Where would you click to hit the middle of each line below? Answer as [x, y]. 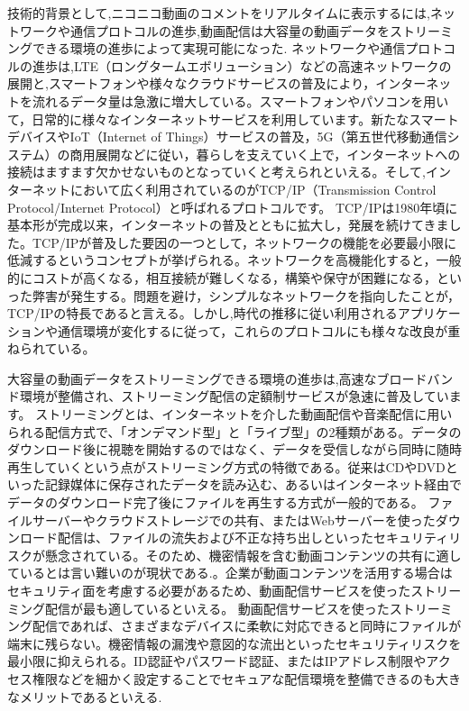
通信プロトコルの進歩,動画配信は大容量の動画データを [230, 30]
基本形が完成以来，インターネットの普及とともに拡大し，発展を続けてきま [228, 225]
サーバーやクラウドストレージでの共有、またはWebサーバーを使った [234, 520]
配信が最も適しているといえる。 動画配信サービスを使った [217, 608]
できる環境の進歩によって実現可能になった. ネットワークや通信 [219, 48]
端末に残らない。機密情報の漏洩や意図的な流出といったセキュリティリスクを [234, 643]
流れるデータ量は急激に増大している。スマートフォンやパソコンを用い [240, 100]
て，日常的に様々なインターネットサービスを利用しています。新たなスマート [233, 118]
